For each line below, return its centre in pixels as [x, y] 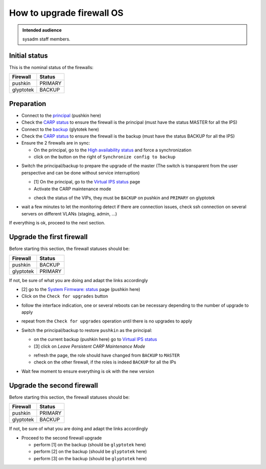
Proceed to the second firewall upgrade [62, 438]
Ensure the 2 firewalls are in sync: [56, 143]
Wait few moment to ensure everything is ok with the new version [88, 371]
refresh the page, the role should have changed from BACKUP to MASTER [107, 356]
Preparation [28, 104]
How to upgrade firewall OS [66, 13]
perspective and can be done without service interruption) [81, 173]
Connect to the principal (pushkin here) [61, 115]
